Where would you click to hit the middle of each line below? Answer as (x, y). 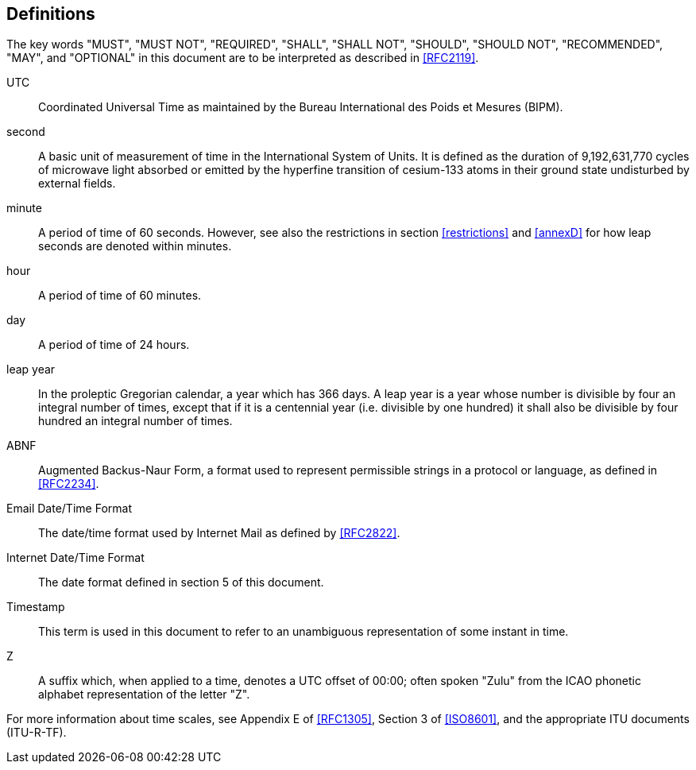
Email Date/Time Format (69, 509)
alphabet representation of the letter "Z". (144, 695)
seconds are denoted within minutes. (135, 246)
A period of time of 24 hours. (114, 345)
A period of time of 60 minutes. (120, 296)
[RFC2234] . (69, 484)
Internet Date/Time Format (75, 558)
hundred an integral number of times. (135, 421)
